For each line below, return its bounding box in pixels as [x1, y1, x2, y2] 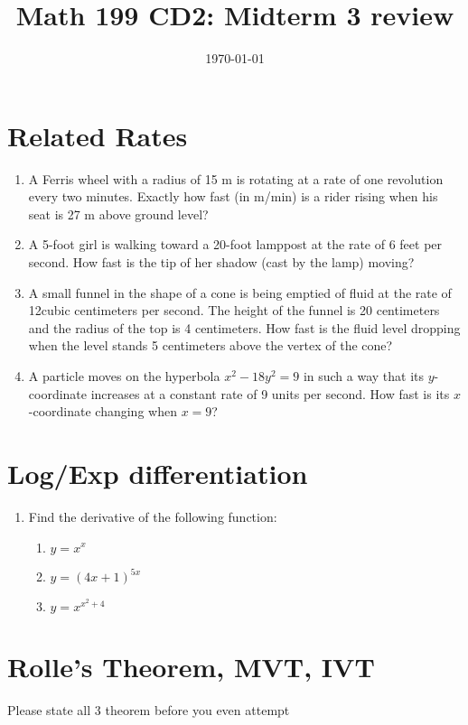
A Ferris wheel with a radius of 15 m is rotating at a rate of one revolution [28, 169, 444, 188]
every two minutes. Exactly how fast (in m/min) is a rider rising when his [28, 187, 438, 206]
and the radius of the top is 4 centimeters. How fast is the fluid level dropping [28, 318, 461, 337]
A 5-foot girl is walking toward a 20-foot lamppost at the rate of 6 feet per [28, 235, 443, 254]
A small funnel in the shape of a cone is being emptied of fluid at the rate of [28, 283, 452, 302]
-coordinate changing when [28, 402, 177, 421]
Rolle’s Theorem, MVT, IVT [7, 648, 375, 685]
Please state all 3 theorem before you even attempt [7, 701, 290, 720]
